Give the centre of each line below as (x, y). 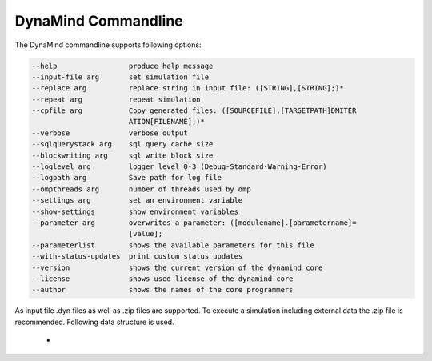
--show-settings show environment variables (135, 211)
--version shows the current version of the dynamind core (177, 267)
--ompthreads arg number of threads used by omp (141, 189)
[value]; (146, 234)
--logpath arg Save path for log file (126, 178)
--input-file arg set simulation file (120, 77)
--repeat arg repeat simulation (116, 99)
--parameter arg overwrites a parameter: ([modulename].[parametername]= (194, 223)
